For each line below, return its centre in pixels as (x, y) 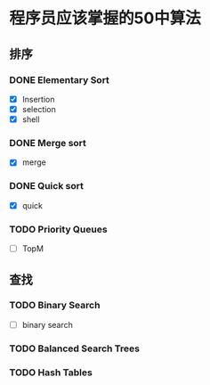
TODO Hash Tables (51, 373)
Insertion (38, 99)
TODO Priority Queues (59, 229)
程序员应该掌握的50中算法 (105, 18)
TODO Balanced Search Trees (75, 348)
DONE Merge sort (48, 143)
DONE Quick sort (47, 186)
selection (39, 109)
